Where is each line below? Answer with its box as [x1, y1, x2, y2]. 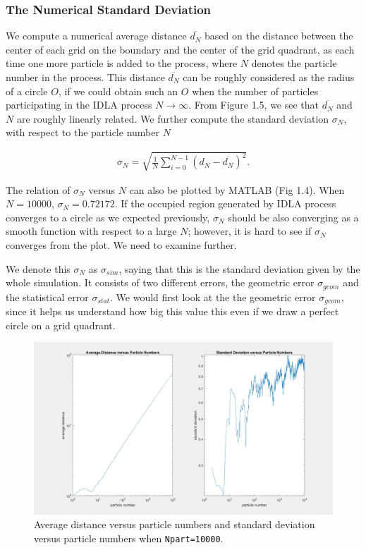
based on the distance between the [205, 28, 353, 43]
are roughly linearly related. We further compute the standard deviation [16, 111, 329, 126]
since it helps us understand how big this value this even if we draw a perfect [6, 304, 339, 319]
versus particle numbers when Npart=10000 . [34, 530, 224, 545]
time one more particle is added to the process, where [6, 56, 238, 71]
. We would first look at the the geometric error [110, 289, 316, 304]
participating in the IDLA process [6, 97, 152, 112]
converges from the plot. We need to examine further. [6, 237, 237, 252]
